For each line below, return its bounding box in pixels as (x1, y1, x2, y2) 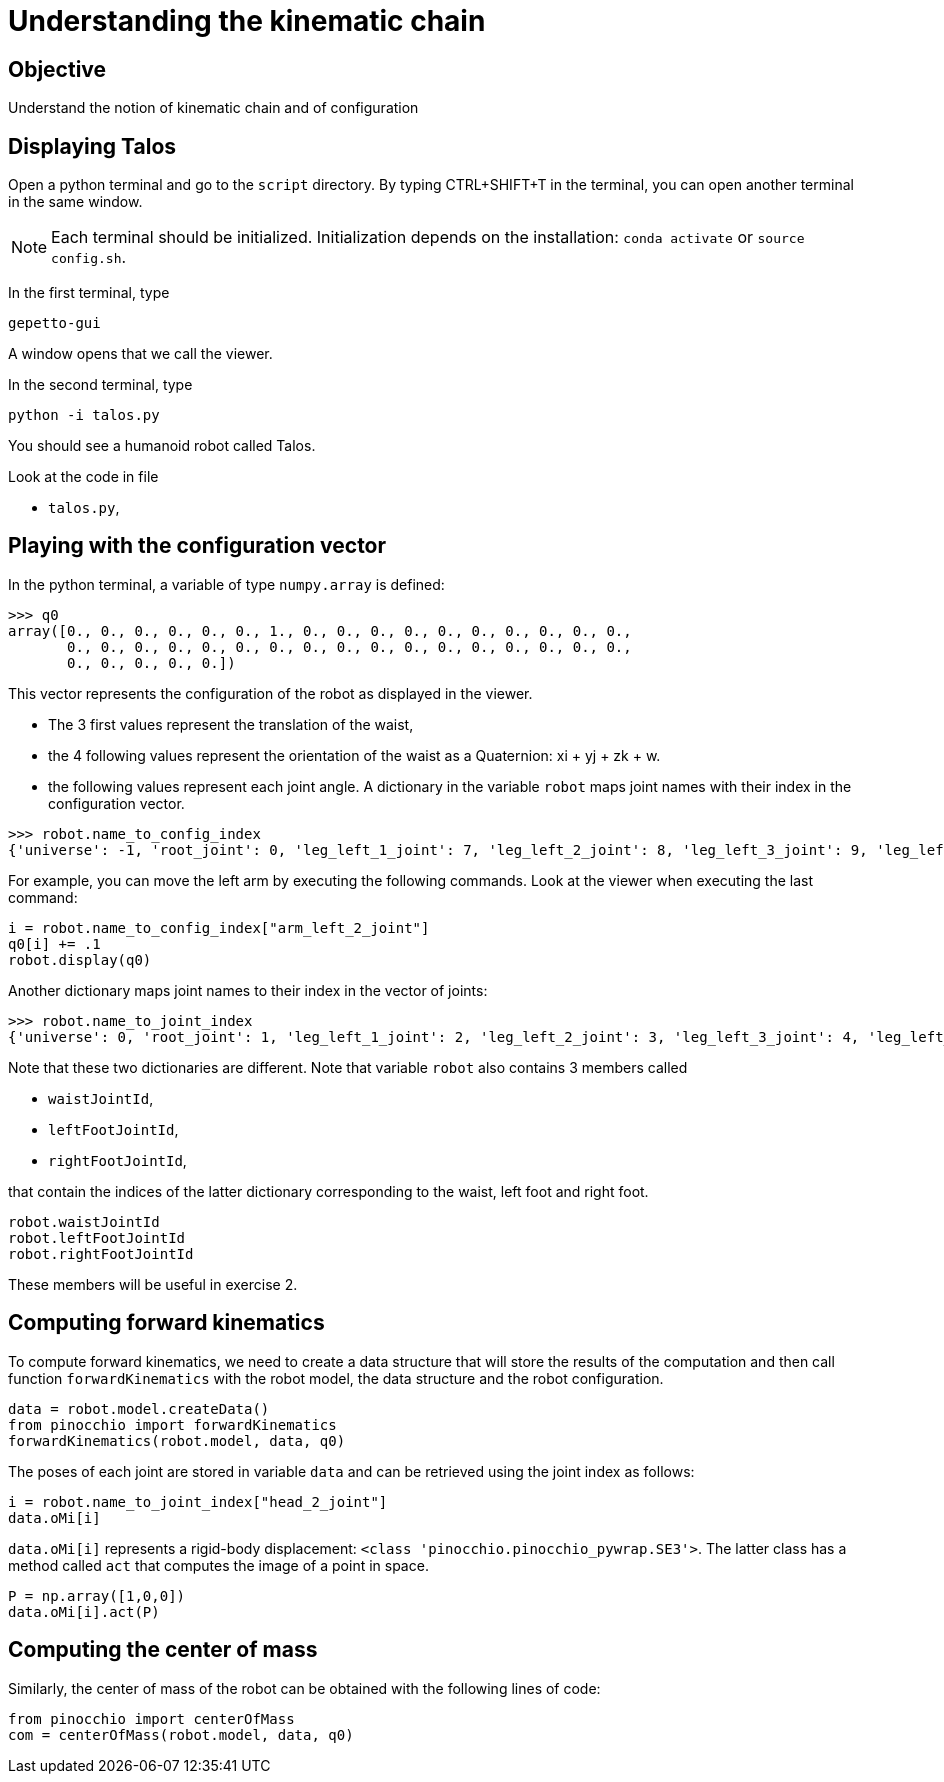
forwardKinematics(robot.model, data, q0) (8, 1432, 346, 1449)
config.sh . (51, 247, 127, 268)
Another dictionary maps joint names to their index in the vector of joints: (8, 981, 488, 999)
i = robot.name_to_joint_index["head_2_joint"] (8, 1493, 388, 1510)
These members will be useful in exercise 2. (8, 1275, 298, 1293)
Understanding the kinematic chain (8, 4, 486, 38)
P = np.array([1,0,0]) (8, 1587, 186, 1604)
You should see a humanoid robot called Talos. (8, 437, 316, 455)
